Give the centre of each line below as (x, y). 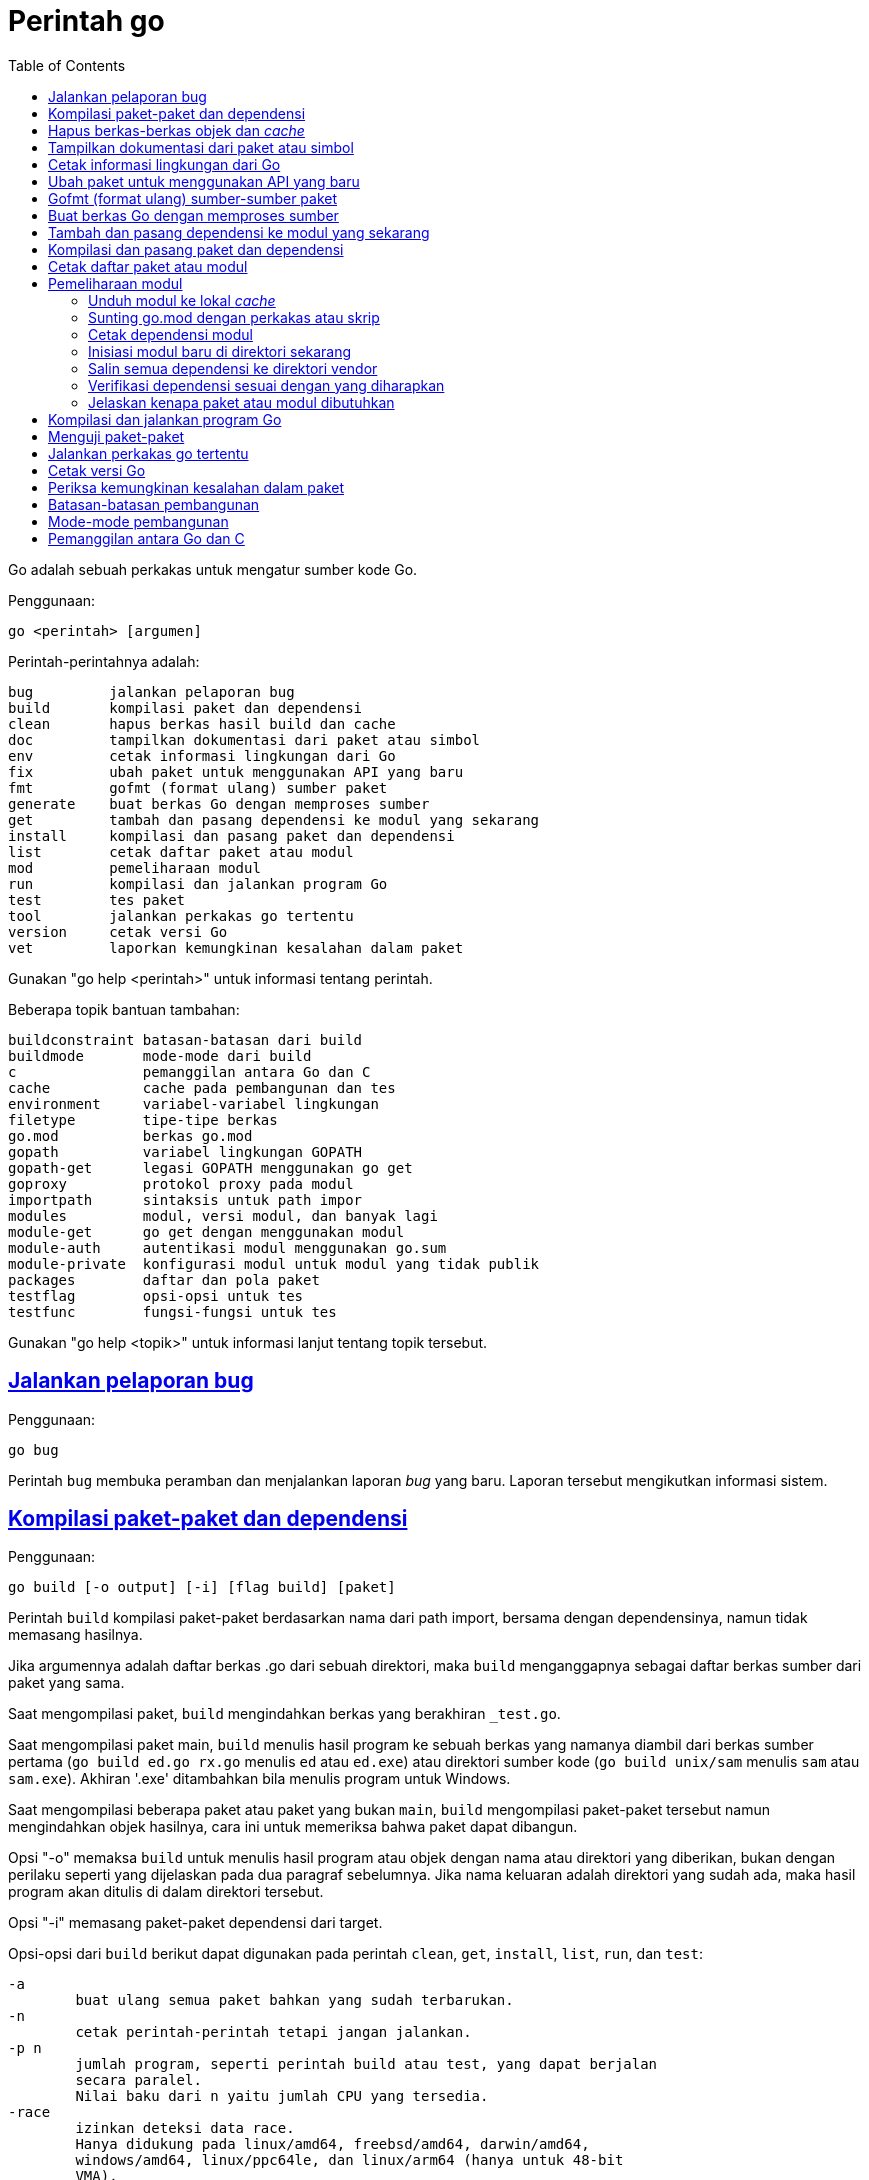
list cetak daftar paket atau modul (181, 851)
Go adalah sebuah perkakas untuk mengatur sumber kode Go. (213, 569)
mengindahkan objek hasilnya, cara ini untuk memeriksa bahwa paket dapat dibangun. (293, 1827)
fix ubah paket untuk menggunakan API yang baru (236, 771)
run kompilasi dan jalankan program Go (198, 883)
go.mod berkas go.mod (130, 1135)
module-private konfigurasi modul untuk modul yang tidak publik (274, 1263)
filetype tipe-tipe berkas (143, 1119)
